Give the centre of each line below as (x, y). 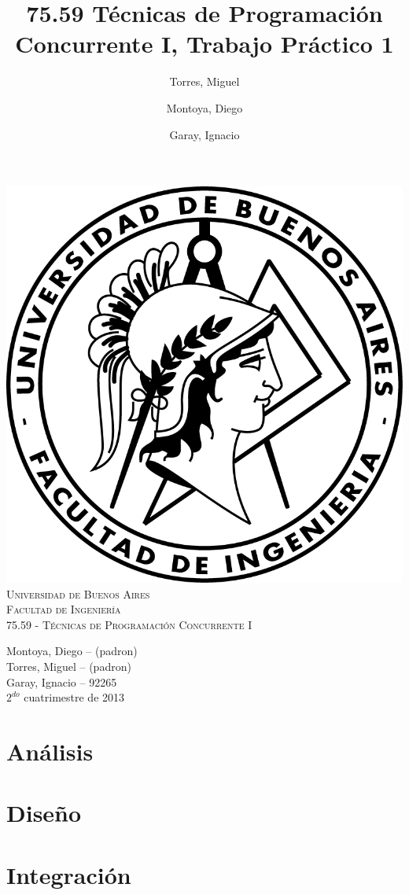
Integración (69, 874)
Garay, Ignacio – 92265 (62, 681)
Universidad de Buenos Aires (78, 593)
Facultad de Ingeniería (64, 609)
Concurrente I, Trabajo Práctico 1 (204, 44)
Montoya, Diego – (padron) (72, 651)
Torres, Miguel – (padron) (69, 667)
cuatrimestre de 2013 (74, 697)
